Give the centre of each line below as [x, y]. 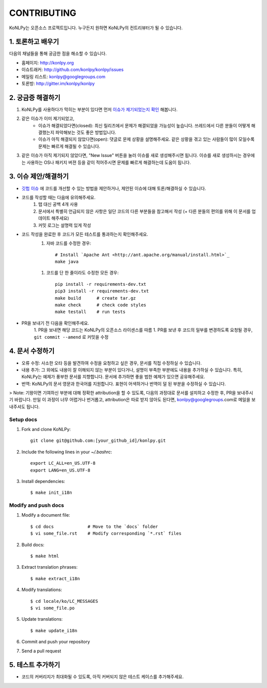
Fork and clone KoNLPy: [46, 429]
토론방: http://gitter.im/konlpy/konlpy [58, 84]
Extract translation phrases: [49, 567]
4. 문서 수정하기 [32, 351]
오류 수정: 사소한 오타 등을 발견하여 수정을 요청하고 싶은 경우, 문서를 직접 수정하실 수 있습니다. [112, 363]
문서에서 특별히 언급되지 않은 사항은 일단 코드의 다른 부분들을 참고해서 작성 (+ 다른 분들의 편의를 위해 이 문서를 [144, 211]
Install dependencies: [43, 481]
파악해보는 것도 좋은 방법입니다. [86, 132]
